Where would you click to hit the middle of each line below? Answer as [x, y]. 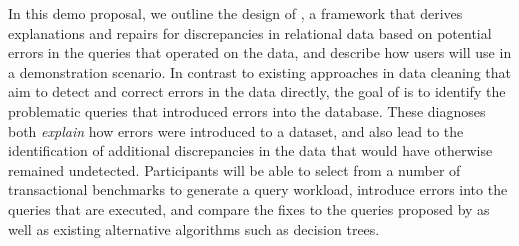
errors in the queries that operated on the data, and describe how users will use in [260, 52]
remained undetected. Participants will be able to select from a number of [234, 169]
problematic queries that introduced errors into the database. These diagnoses [247, 110]
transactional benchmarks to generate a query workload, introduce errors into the [258, 189]
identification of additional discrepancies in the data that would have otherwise [250, 150]
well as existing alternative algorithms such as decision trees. [194, 228]
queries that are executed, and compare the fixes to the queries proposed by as [249, 208]
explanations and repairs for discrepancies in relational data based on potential [250, 32]
